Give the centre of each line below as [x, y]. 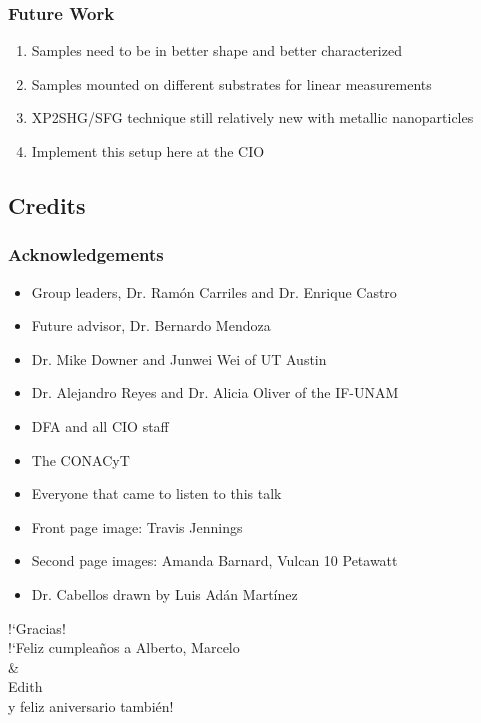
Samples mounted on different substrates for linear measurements [231, 83]
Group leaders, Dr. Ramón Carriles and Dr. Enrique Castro [214, 291]
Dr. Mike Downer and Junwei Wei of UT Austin [179, 358]
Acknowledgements [86, 254]
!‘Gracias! [37, 627]
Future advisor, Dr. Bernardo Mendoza [151, 325]
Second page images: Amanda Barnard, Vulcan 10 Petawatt [214, 560]
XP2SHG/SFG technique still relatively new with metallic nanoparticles [252, 117]
